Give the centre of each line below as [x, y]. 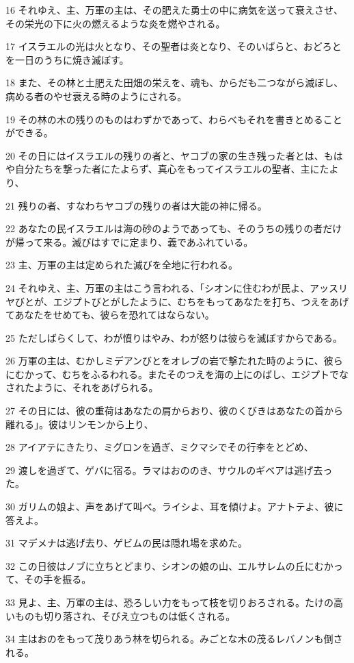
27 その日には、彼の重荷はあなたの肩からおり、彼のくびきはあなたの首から [175, 411]
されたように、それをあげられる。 [82, 387]
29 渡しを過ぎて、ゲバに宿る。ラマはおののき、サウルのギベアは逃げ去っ [169, 470]
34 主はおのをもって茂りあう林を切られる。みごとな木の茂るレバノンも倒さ [174, 639]
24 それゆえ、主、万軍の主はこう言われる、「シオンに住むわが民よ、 [158, 287]
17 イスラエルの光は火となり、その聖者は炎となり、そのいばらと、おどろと [174, 46]
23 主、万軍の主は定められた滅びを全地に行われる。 [122, 265]
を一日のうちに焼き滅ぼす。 [67, 59]
